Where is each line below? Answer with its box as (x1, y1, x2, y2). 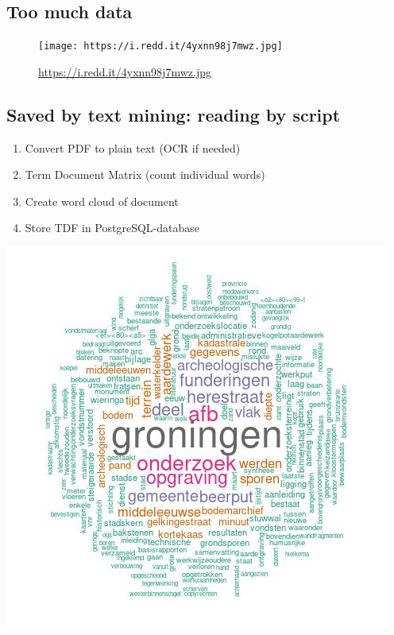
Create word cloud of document (25, 192, 179, 209)
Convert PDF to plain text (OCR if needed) (25, 139, 241, 156)
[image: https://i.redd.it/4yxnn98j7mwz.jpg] (38, 41, 283, 52)
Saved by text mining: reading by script (6, 102, 341, 126)
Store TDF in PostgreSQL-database (25, 219, 199, 236)
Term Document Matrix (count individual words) (25, 166, 265, 183)
